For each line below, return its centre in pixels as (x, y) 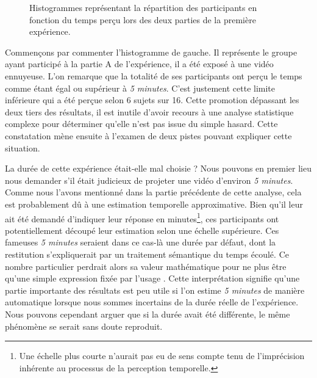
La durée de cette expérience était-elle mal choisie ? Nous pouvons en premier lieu (158, 168)
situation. (23, 147)
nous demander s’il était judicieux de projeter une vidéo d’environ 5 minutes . (149, 180)
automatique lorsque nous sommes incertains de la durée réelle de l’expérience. (152, 302)
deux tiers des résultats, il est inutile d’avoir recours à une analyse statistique (149, 111)
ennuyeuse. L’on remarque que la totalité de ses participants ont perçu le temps (154, 75)
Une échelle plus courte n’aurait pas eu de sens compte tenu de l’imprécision (162, 356)
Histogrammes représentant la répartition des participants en (143, 7)
